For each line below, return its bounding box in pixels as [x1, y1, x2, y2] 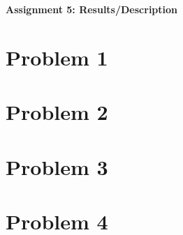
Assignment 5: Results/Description [6, 2, 178, 16]
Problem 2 [6, 98, 108, 126]
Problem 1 [6, 43, 108, 71]
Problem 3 [6, 152, 108, 181]
